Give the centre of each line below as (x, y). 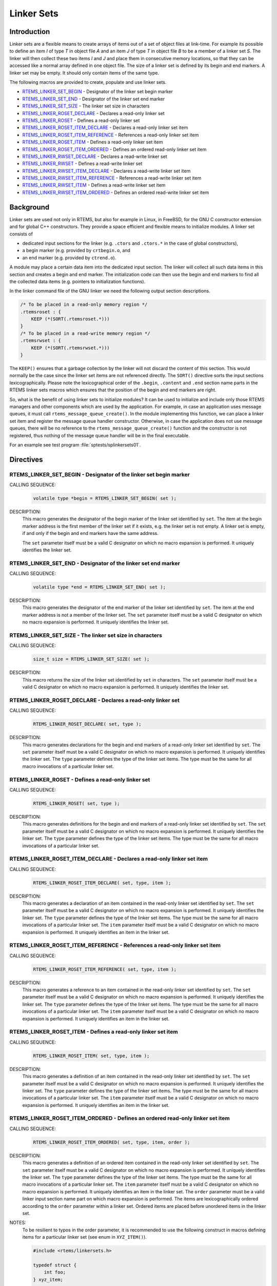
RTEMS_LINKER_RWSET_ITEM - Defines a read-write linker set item (94, 185)
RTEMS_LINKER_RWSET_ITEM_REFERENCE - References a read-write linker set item (112, 178)
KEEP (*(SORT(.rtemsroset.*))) (70, 319)
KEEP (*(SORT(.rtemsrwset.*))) (70, 348)
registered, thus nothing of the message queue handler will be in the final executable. (100, 435)
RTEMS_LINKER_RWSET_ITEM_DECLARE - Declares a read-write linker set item (106, 171)
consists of (21, 234)
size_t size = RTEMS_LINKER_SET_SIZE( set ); (91, 659)
